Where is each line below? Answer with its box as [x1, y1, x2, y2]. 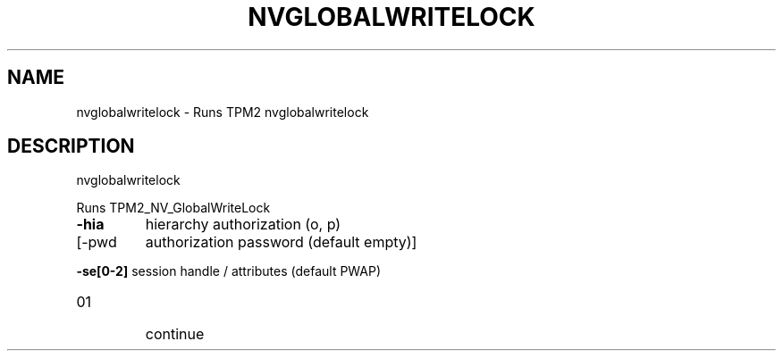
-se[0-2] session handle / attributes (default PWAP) [76, 263, 382, 279]
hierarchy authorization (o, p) [145, 215, 341, 234]
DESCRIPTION [7, 135, 135, 158]
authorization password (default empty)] [145, 233, 417, 252]
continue [145, 325, 205, 344]
